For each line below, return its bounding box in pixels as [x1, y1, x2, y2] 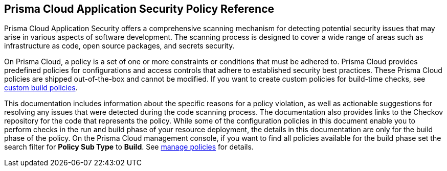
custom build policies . [4, 83, 78, 92]
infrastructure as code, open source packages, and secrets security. [4, 41, 235, 51]
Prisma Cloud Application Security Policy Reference [4, 3, 275, 15]
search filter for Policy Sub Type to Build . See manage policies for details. [4, 142, 254, 152]
